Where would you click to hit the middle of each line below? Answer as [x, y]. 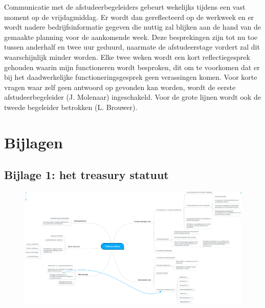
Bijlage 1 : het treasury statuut [86, 175]
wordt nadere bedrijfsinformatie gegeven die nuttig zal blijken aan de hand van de [132, 27]
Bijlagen [34, 142]
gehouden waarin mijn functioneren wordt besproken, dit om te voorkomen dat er [132, 67]
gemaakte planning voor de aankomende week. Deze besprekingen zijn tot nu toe [131, 37]
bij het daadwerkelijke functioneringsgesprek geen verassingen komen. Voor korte [131, 77]
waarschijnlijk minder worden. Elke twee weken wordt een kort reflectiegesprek [127, 57]
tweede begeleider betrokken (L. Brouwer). [71, 107]
